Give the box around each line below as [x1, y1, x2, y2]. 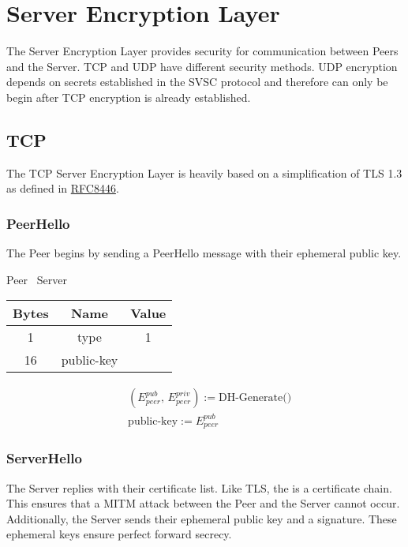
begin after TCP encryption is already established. [6, 88, 251, 105]
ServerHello [6, 448, 82, 468]
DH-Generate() [218, 392, 292, 404]
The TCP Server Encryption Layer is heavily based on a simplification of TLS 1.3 [6, 164, 402, 181]
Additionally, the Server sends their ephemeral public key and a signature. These [6, 510, 397, 526]
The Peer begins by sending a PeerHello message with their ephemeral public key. [6, 245, 402, 261]
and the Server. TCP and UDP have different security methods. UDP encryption [6, 58, 398, 74]
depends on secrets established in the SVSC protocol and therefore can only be [6, 73, 388, 90]
